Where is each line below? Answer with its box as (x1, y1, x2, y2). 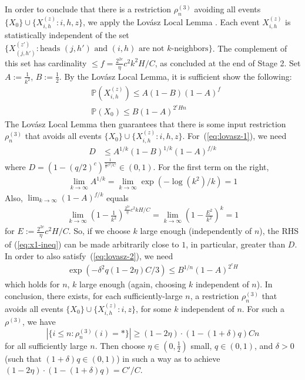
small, (190, 339, 212, 351)
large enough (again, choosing (79, 278, 186, 290)
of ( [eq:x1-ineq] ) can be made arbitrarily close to (5, 238, 179, 250)
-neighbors (171, 45, 209, 53)
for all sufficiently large (5, 339, 88, 351)
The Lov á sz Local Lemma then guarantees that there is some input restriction (5, 117, 286, 130)
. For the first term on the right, (153, 160, 269, 172)
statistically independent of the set (5, 29, 129, 41)
